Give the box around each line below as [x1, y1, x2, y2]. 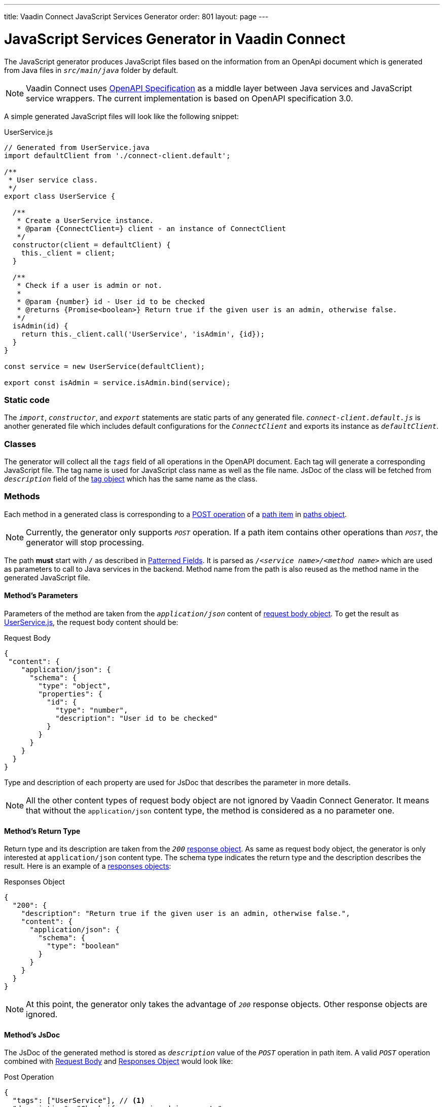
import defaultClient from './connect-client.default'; [4, 151, 231, 160]
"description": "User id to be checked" [55, 714, 218, 722]
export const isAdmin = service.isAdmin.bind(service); [4, 378, 231, 387]
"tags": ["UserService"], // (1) [12, 1096, 145, 1105]
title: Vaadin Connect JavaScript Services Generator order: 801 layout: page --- [4, 12, 269, 21]
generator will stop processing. [26, 537, 144, 547]
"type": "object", [38, 681, 111, 690]
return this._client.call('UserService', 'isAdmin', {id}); [21, 329, 265, 338]
